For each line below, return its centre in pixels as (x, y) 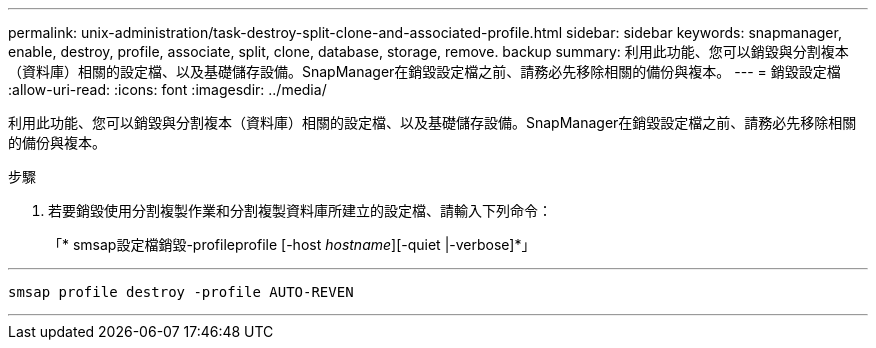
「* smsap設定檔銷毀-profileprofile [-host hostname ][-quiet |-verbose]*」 (292, 244)
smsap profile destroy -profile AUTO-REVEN (181, 292)
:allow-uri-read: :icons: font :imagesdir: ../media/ (167, 89)
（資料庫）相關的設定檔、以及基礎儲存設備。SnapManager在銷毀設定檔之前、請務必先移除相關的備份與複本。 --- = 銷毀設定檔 (424, 71)
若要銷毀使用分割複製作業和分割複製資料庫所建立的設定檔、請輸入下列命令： (300, 210)
